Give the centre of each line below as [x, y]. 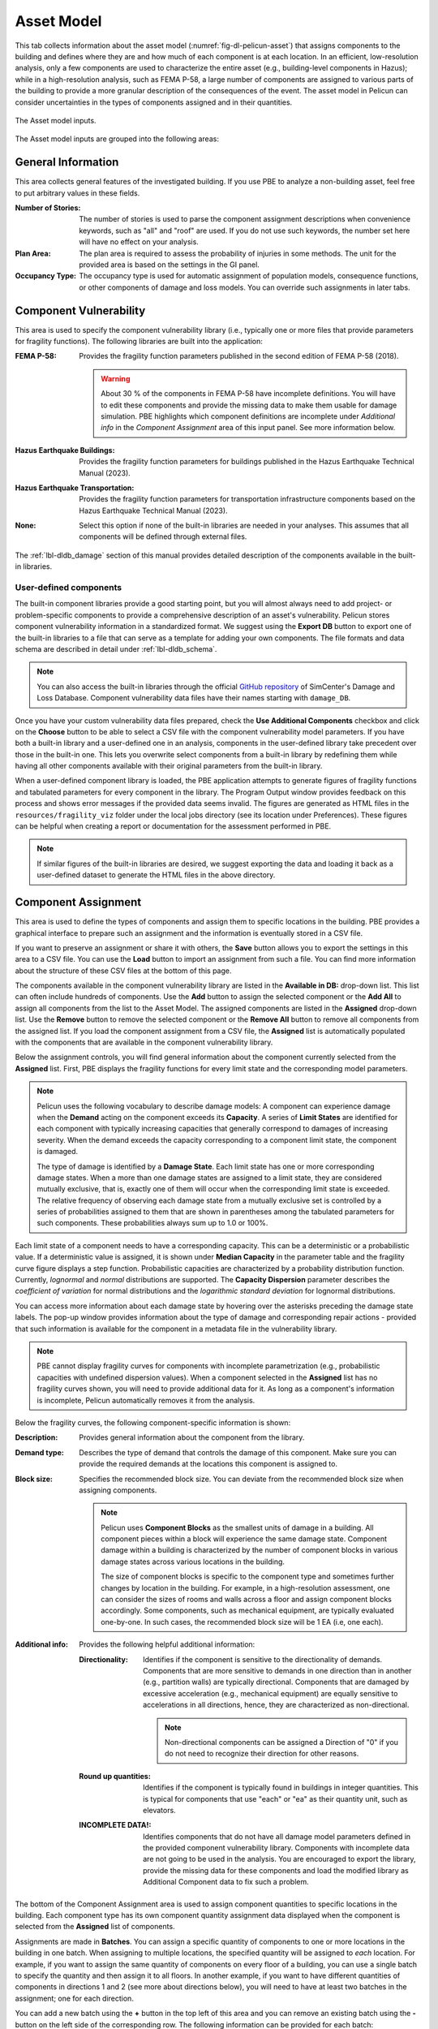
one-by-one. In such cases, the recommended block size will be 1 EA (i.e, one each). [242, 1622]
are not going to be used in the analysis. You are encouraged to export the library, [280, 1859]
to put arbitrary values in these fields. [77, 193]
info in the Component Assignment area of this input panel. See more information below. [248, 428]
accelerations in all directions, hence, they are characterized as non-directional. [276, 1705]
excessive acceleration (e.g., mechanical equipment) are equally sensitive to [271, 1693]
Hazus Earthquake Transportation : [75, 488]
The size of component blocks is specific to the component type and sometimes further [248, 1577]
